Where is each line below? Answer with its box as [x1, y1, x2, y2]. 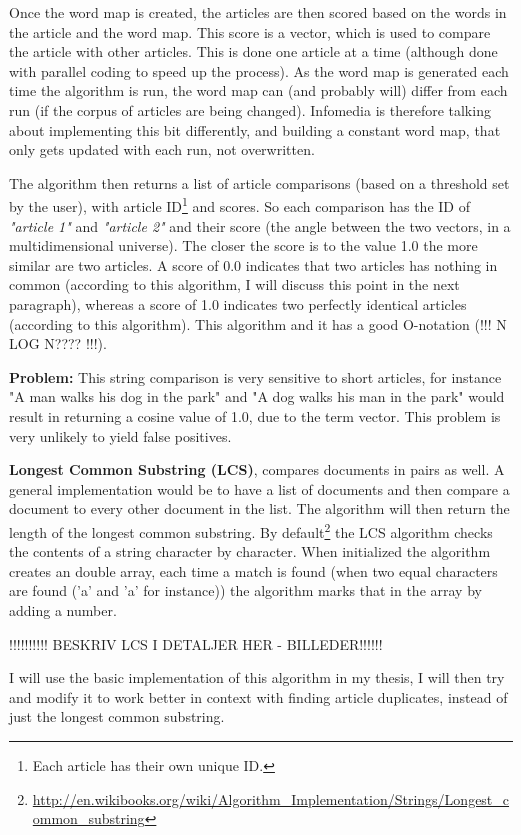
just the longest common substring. [9, 706, 225, 727]
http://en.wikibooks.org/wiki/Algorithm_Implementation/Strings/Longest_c [32, 788, 510, 809]
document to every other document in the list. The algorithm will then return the [9, 498, 510, 519]
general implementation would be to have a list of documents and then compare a [9, 478, 510, 499]
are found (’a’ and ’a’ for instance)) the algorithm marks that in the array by [9, 580, 482, 601]
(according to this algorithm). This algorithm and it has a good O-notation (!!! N [9, 313, 507, 334]
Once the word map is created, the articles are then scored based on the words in [9, 2, 507, 22]
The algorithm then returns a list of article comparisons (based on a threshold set [9, 172, 510, 193]
